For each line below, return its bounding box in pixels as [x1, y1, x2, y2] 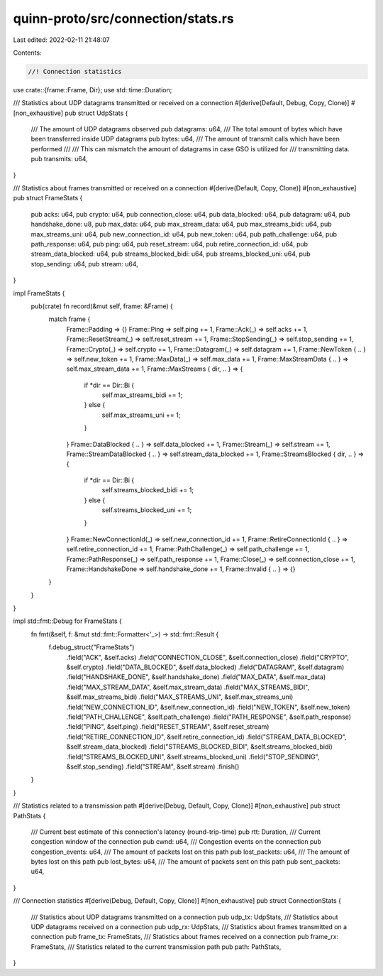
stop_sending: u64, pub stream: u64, [30, 259, 138, 268]
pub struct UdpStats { [65, 109, 128, 117]
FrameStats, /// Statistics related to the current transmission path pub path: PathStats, [30, 942, 282, 951]
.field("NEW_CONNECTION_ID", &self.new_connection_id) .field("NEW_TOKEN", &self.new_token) [66, 703, 350, 711]
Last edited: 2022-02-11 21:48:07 [13, 36, 110, 44]
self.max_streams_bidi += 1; [101, 391, 183, 399]
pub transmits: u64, [30, 155, 88, 163]
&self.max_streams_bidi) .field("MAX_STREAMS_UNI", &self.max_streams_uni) [66, 693, 294, 701]
